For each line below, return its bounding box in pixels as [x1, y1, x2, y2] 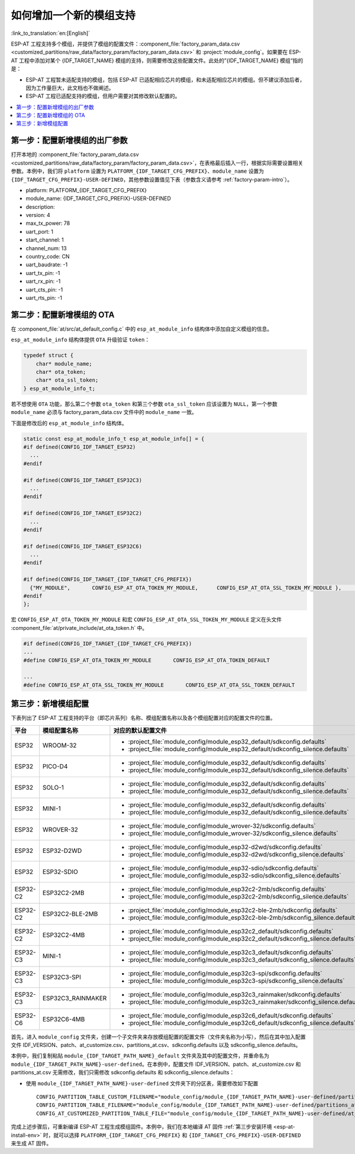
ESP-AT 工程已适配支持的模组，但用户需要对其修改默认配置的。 [25, 92, 180, 100]
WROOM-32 [42, 741, 77, 749]
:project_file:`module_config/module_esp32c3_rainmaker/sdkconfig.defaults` [128, 990, 342, 998]
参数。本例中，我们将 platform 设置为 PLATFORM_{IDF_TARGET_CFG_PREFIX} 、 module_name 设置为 [11, 167, 264, 174]
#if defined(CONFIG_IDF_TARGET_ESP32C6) [23, 543, 142, 549]
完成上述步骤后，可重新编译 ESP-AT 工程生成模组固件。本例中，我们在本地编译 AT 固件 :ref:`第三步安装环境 [11, 1123, 272, 1130]
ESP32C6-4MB [42, 1015, 85, 1023]
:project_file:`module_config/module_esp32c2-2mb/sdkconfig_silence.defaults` [128, 892, 349, 900]
